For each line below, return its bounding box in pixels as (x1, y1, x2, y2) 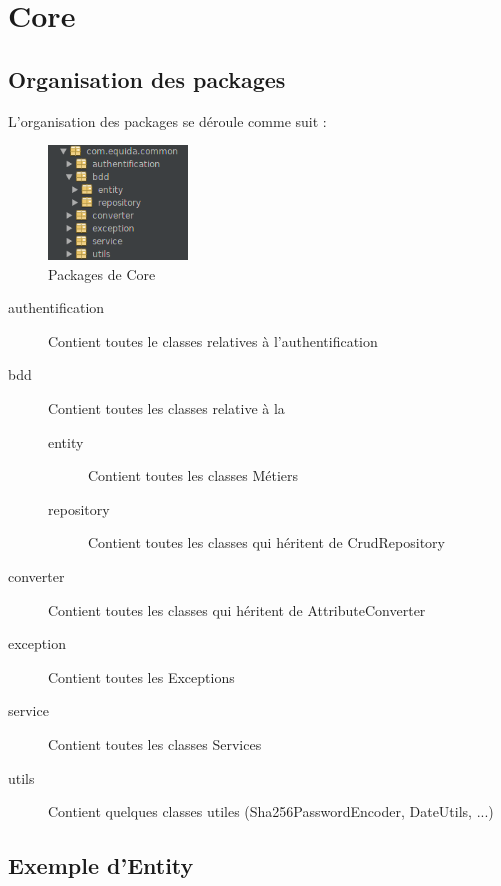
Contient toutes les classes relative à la (48, 398, 285, 419)
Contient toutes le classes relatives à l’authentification (48, 330, 378, 351)
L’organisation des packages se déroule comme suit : (8, 110, 327, 131)
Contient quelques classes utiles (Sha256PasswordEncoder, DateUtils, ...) (48, 801, 494, 822)
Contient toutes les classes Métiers (88, 465, 299, 486)
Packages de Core (48, 263, 156, 284)
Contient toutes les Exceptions (48, 666, 235, 687)
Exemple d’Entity (8, 850, 194, 881)
